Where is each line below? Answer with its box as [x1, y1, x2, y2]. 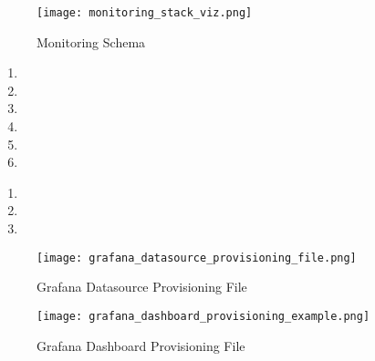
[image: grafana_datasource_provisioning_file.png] [36, 251, 357, 264]
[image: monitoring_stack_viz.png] [36, 6, 253, 19]
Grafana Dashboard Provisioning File [36, 335, 245, 355]
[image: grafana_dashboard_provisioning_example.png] [36, 309, 370, 323]
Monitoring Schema [36, 32, 146, 51]
